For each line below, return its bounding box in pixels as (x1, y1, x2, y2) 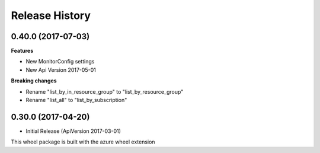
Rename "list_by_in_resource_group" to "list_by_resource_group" (25, 88, 184, 95)
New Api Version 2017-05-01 (25, 66, 96, 74)
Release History (11, 9, 91, 22)
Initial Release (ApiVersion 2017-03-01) (25, 128, 121, 135)
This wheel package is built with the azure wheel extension (11, 138, 155, 145)
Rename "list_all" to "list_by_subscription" (25, 97, 127, 104)
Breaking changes (11, 77, 57, 84)
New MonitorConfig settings (25, 58, 95, 65)
